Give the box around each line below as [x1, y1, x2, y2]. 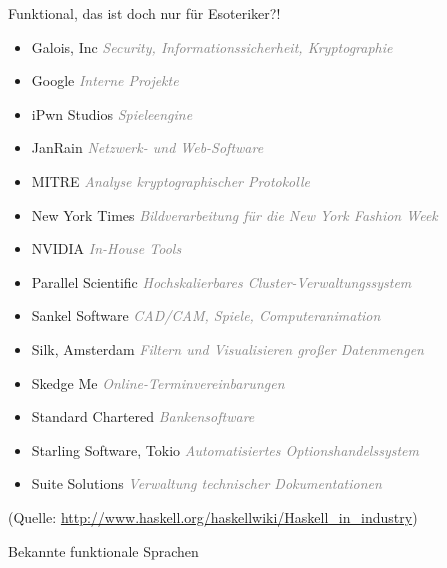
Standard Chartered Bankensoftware [31, 406, 255, 427]
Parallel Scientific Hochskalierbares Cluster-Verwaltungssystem [31, 271, 412, 292]
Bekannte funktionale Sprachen [8, 540, 199, 561]
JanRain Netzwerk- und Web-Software [31, 137, 264, 158]
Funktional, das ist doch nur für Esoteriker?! [8, 3, 281, 23]
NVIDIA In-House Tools [31, 238, 182, 259]
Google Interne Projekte [31, 70, 179, 91]
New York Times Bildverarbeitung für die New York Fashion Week [31, 204, 438, 225]
